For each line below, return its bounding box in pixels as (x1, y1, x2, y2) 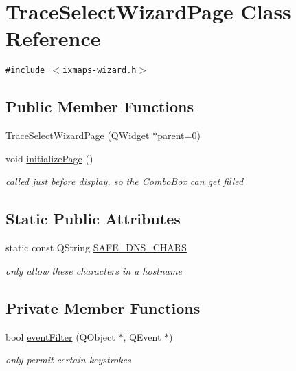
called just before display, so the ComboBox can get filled (5, 174, 244, 189)
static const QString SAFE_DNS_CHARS (5, 240, 187, 255)
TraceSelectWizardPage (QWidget (5, 128, 150, 142)
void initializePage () (5, 151, 93, 165)
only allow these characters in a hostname (5, 263, 182, 277)
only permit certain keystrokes (5, 352, 131, 367)
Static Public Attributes (5, 208, 181, 229)
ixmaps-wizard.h (62, 65, 137, 76)
